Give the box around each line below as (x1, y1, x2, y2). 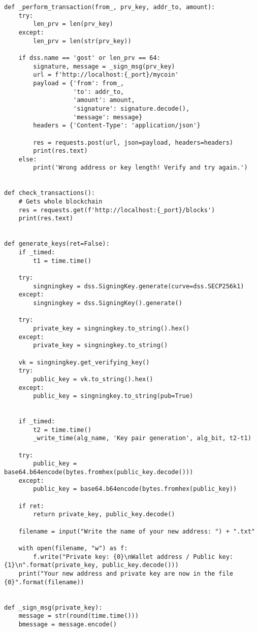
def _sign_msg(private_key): (4, 604, 103, 611)
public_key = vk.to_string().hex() (33, 375, 153, 383)
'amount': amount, (73, 96, 135, 104)
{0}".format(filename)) (4, 578, 84, 586)
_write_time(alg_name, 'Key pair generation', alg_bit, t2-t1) (33, 435, 251, 442)
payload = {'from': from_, (33, 79, 124, 87)
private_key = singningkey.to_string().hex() (33, 324, 190, 332)
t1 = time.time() (33, 257, 91, 264)
